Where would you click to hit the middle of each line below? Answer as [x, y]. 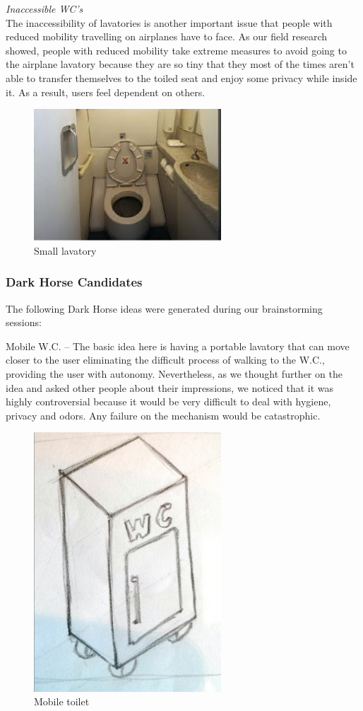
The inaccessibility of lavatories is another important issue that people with [169, 22]
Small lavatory [65, 250]
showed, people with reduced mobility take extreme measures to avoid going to [176, 50]
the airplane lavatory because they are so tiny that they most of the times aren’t [180, 64]
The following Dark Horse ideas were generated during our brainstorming [164, 308]
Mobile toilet [62, 701]
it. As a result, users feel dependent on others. [106, 92]
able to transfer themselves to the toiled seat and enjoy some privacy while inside [181, 77]
